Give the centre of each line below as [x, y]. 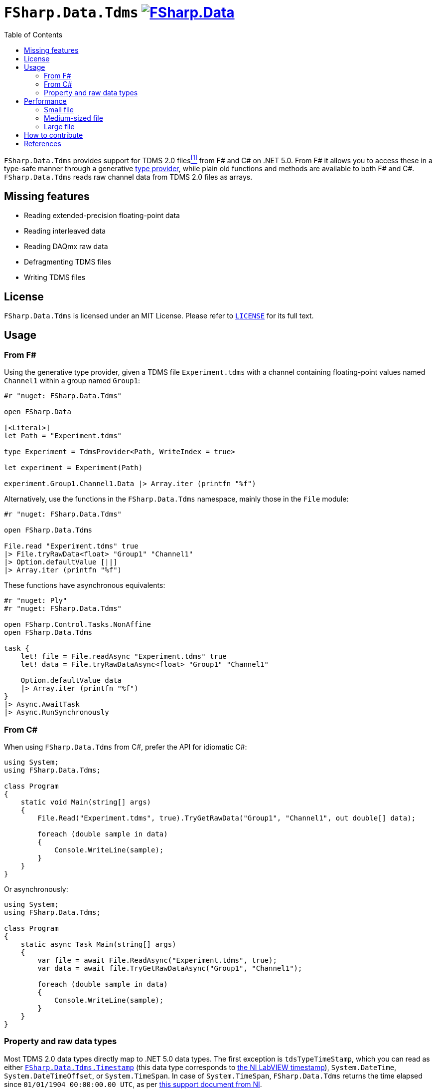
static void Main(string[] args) [86, 802]
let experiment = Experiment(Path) [73, 468]
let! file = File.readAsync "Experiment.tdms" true [124, 657]
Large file [59, 126]
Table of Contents [33, 34]
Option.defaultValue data [71, 681]
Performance [45, 101]
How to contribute [54, 135]
